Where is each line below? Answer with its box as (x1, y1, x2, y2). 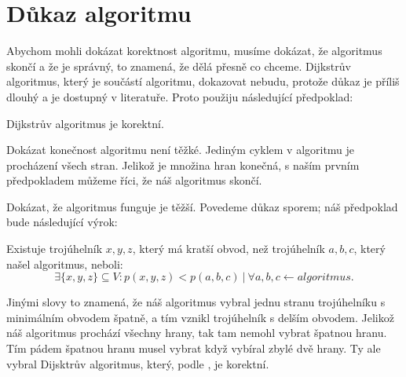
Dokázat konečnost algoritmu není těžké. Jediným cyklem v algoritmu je (6, 141, 355, 158)
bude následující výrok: (6, 214, 118, 230)
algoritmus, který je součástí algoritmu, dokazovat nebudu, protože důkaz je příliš (6, 73, 400, 90)
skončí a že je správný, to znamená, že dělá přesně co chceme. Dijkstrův (6, 57, 351, 74)
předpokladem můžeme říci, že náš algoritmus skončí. (6, 172, 262, 188)
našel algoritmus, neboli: (6, 255, 123, 272)
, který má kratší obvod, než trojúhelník (132, 240, 325, 257)
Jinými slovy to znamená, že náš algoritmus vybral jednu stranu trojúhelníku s (6, 294, 386, 310)
